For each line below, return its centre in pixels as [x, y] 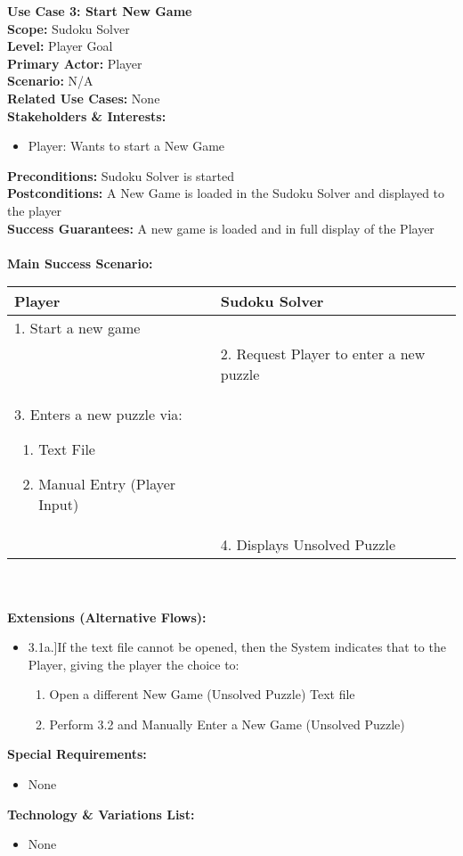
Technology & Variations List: [101, 814]
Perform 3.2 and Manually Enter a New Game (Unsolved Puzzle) [227, 724]
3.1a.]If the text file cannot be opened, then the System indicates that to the [237, 647]
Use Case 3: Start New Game [100, 11]
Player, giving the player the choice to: [134, 664]
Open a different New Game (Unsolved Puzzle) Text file [202, 694]
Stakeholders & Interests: [87, 115]
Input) [59, 505]
